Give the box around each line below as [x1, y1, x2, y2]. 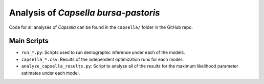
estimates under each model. [21, 70, 80, 76]
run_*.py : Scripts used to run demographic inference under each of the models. [21, 50, 185, 55]
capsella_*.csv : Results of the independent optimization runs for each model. [21, 56, 183, 62]
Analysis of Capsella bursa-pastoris [9, 7, 160, 18]
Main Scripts [9, 37, 49, 45]
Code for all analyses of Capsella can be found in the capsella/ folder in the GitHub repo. [9, 24, 193, 30]
